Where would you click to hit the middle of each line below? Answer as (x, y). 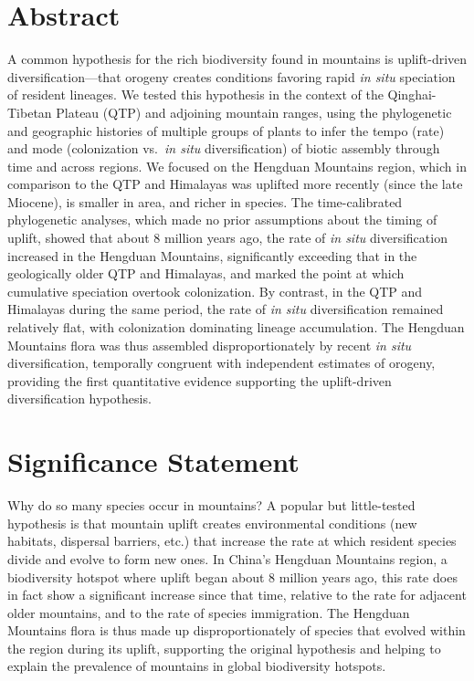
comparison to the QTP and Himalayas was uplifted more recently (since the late (235, 184)
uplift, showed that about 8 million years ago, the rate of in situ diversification (227, 238)
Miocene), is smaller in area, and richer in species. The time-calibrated (205, 201)
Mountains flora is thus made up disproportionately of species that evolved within (237, 630)
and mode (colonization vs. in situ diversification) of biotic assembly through (224, 148)
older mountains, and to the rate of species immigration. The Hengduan (209, 612)
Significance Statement (153, 461)
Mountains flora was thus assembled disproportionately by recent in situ (210, 345)
